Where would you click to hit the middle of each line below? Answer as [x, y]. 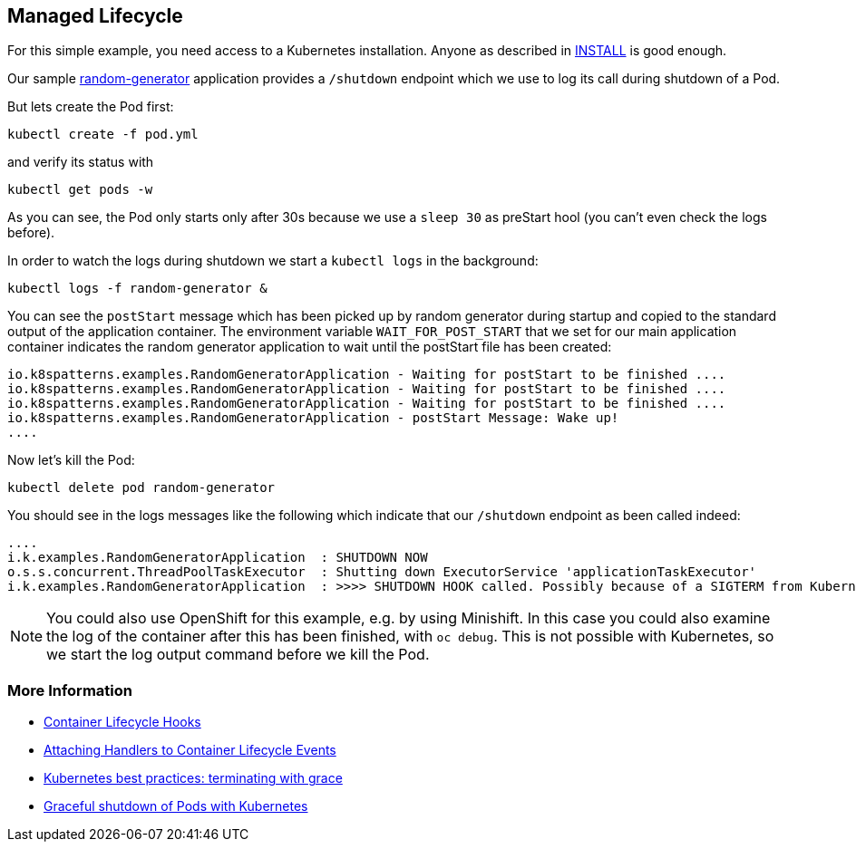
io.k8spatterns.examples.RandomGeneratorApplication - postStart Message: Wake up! [313, 418]
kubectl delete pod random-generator [141, 488]
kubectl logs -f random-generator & [137, 289]
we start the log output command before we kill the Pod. [238, 655]
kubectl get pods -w [80, 190]
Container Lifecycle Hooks [122, 722]
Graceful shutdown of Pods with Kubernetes [176, 806]
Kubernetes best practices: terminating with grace [193, 778]
